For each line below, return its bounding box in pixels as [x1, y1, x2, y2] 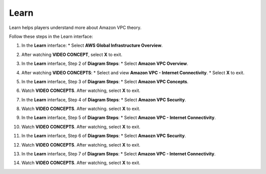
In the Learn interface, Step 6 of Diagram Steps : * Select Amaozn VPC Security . [21, 133, 186, 139]
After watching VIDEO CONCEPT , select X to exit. [21, 52, 123, 58]
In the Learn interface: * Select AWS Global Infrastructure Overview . [21, 42, 163, 49]
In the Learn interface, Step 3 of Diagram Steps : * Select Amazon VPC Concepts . [21, 79, 189, 85]
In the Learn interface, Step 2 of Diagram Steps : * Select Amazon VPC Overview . [21, 60, 189, 66]
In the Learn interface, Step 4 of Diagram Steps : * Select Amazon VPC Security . [21, 96, 186, 103]
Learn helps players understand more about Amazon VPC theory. [9, 25, 142, 30]
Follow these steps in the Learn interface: [9, 33, 93, 39]
